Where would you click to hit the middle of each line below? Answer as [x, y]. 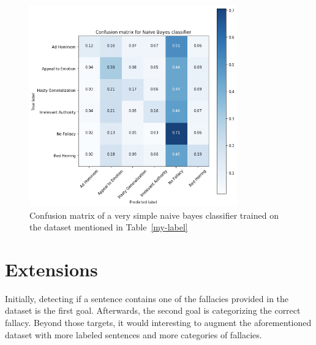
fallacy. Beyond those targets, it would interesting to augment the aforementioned [158, 323]
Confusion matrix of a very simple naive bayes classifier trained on [154, 215]
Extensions [51, 269]
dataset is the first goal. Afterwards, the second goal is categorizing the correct [153, 310]
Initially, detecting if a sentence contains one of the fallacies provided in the [147, 298]
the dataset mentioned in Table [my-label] [109, 227]
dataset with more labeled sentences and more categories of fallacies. [134, 334]
